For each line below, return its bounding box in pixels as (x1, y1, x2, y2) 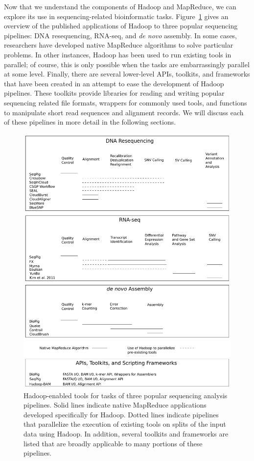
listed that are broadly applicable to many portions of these (23, 438, 203, 448)
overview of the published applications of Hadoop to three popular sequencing (4, 21, 238, 31)
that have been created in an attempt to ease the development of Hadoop (4, 78, 224, 88)
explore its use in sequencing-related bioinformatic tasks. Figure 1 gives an (4, 11, 229, 21)
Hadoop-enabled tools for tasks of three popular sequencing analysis (23, 390, 228, 400)
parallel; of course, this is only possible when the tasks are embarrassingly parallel (4, 59, 250, 69)
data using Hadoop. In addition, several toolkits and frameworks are (23, 429, 229, 439)
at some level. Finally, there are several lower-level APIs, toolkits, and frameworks (4, 69, 250, 79)
